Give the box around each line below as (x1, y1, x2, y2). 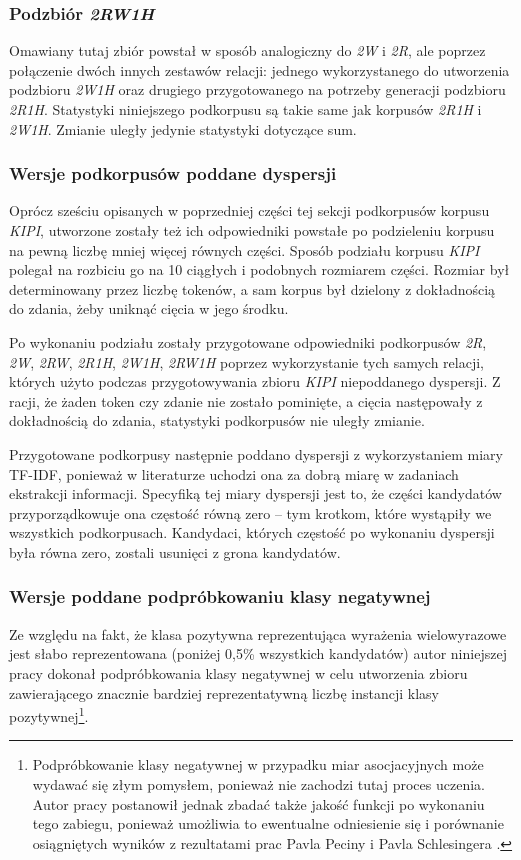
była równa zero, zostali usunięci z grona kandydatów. (9, 541, 341, 562)
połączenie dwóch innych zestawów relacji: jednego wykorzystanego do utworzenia (9, 59, 510, 80)
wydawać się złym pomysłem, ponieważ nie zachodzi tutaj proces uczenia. (32, 773, 485, 794)
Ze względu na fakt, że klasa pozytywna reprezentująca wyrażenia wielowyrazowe (9, 623, 507, 644)
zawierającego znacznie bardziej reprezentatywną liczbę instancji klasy (9, 682, 440, 703)
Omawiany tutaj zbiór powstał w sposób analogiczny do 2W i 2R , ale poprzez (9, 40, 486, 61)
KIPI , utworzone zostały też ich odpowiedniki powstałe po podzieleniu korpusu (9, 220, 495, 240)
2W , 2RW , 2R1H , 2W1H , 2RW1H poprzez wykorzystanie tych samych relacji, (9, 351, 484, 372)
